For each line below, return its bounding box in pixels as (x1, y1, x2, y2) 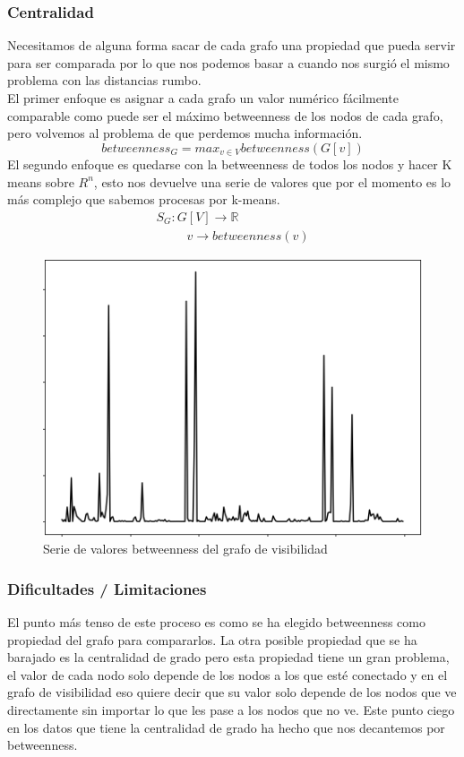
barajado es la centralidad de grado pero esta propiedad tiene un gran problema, (7, 648, 450, 667)
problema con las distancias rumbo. (7, 71, 202, 90)
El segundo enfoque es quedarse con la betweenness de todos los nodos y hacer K (7, 155, 452, 174)
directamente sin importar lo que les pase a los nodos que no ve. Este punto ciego (7, 701, 455, 718)
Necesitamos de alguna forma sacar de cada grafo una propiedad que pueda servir (7, 36, 456, 55)
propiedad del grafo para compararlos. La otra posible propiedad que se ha (7, 630, 417, 649)
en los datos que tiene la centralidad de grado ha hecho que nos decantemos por (7, 718, 445, 736)
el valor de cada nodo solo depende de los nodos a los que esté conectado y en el (7, 665, 448, 684)
